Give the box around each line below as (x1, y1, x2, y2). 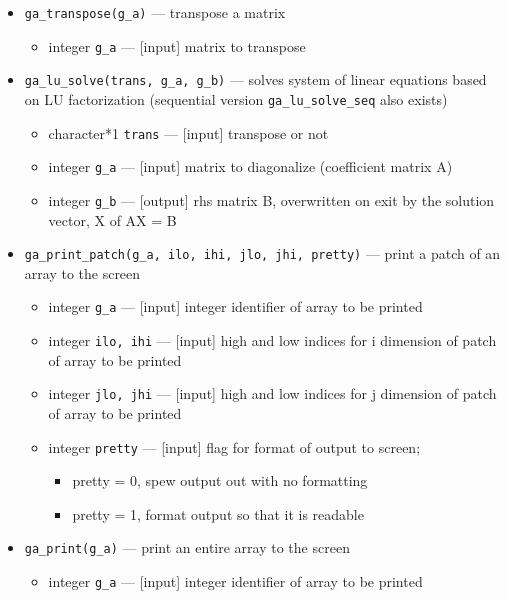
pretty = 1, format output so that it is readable (72, 503, 364, 524)
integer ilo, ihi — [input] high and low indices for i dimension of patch (48, 330, 497, 351)
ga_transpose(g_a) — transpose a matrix (24, 2, 286, 22)
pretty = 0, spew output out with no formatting (72, 470, 368, 491)
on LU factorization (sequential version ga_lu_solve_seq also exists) (24, 88, 448, 109)
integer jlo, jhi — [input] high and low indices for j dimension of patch (48, 383, 497, 404)
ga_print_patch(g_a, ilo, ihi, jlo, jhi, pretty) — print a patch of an (24, 243, 501, 264)
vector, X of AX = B (48, 209, 177, 230)
